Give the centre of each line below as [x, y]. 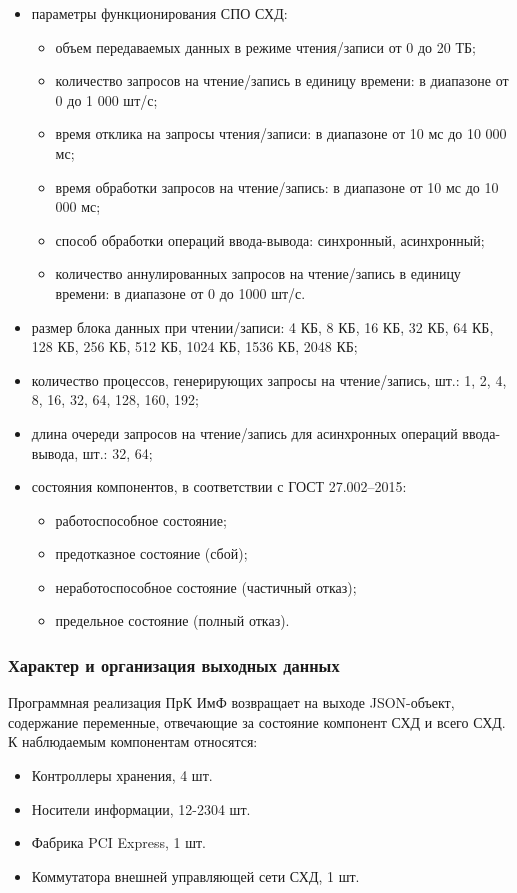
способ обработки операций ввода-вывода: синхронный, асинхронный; [270, 239]
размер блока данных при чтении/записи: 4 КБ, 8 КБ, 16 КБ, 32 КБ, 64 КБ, [262, 326]
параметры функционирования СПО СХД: [159, 13]
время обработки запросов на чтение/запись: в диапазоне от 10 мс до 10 [277, 186]
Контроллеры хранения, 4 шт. [122, 775]
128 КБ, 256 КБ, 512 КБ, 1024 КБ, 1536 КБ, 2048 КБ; [194, 346]
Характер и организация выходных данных [174, 664]
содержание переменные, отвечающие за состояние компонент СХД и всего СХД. [257, 721]
